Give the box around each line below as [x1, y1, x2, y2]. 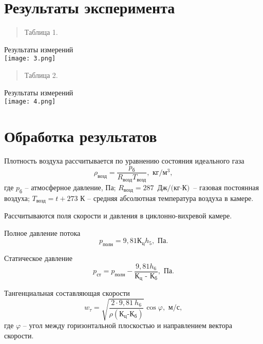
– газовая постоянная [193, 181, 259, 192]
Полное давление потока [4, 227, 81, 238]
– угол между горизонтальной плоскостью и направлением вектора [23, 320, 232, 331]
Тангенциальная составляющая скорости [4, 288, 130, 298]
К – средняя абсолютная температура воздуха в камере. [80, 192, 254, 203]
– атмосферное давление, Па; [25, 181, 116, 192]
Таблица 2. [24, 69, 58, 80]
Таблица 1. [24, 27, 58, 37]
